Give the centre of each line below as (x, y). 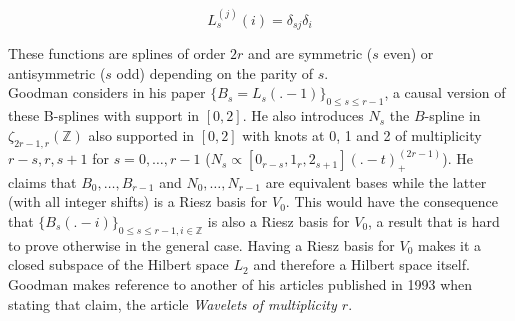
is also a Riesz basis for (278, 221)
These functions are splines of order (117, 53)
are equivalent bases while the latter (376, 181)
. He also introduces (303, 115)
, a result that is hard (434, 221)
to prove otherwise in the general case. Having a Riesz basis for (201, 244)
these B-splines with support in (104, 115)
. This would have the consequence (391, 201)
